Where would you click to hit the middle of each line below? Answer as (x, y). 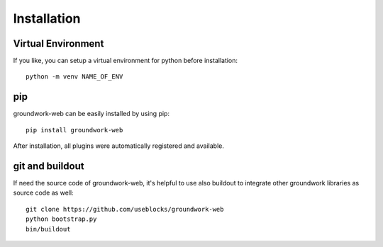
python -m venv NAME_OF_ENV (74, 77)
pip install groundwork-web (74, 130)
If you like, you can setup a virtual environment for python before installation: (125, 61)
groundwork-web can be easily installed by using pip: (91, 114)
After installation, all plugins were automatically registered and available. (119, 146)
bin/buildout (48, 229)
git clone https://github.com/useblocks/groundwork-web (125, 209)
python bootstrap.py (61, 219)
